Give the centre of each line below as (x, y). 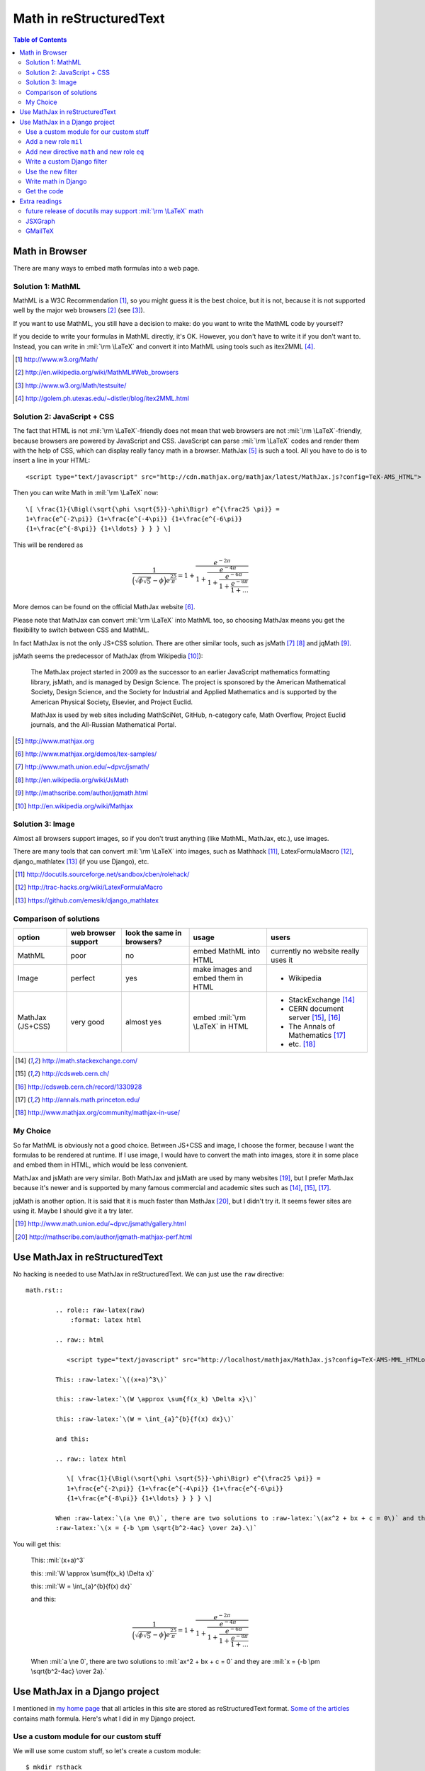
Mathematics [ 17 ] (317, 1035)
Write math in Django (56, 181)
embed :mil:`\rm (220, 1017)
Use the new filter (52, 171)
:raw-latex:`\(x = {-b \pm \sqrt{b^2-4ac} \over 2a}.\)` (157, 1528)
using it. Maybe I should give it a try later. (73, 1211)
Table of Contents (40, 40)
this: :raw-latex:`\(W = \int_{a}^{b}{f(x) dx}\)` (145, 1419)
